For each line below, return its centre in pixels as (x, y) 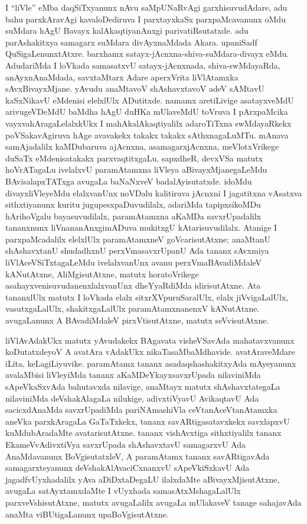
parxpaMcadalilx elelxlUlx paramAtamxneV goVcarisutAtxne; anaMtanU (138, 239)
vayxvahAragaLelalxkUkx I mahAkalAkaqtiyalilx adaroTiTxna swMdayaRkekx (148, 123)
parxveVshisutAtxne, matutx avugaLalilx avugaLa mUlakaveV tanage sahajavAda (153, 502)
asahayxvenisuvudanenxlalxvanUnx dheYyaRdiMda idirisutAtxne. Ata (133, 285)
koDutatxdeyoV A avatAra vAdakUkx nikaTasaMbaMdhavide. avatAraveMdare (150, 352)
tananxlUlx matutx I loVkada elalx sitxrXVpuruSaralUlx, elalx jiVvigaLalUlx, (147, 297)
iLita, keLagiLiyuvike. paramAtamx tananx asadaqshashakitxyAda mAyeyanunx (151, 363)
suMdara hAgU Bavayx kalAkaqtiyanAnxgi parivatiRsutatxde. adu (127, 30)
